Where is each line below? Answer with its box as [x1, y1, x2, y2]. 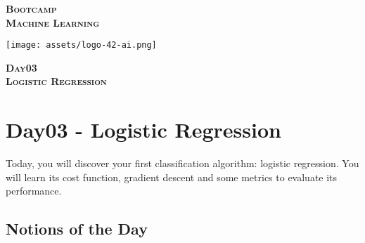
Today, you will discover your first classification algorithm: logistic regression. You [6, 156, 359, 171]
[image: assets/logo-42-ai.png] [6, 40, 157, 51]
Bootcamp [6, 1, 57, 15]
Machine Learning [6, 15, 100, 29]
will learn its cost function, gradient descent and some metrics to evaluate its [6, 169, 338, 184]
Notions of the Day [6, 218, 148, 239]
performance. [6, 183, 62, 198]
